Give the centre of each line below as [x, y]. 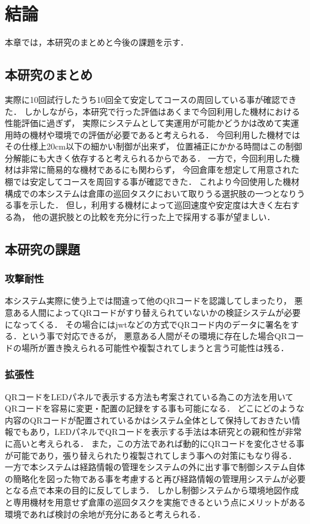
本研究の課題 [42, 249]
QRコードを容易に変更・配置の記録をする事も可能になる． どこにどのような [155, 408]
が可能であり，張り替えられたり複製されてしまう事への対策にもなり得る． [151, 455]
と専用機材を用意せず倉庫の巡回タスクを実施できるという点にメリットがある [155, 502]
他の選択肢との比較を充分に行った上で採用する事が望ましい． [154, 216]
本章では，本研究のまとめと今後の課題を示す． [97, 42]
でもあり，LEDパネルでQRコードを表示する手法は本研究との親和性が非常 [157, 432]
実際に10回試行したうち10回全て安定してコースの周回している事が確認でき [151, 99]
